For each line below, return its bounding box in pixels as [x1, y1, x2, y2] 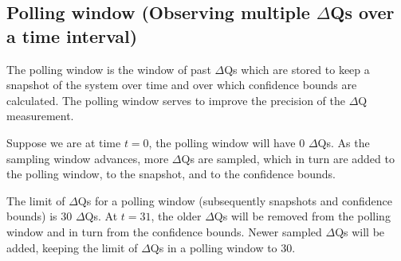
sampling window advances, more [6, 150, 169, 166]
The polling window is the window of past [6, 60, 211, 77]
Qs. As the [317, 134, 370, 150]
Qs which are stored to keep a [224, 60, 370, 77]
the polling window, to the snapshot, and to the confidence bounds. [6, 166, 336, 182]
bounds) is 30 [6, 208, 73, 224]
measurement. [6, 107, 74, 124]
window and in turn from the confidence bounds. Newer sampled [6, 223, 322, 240]
